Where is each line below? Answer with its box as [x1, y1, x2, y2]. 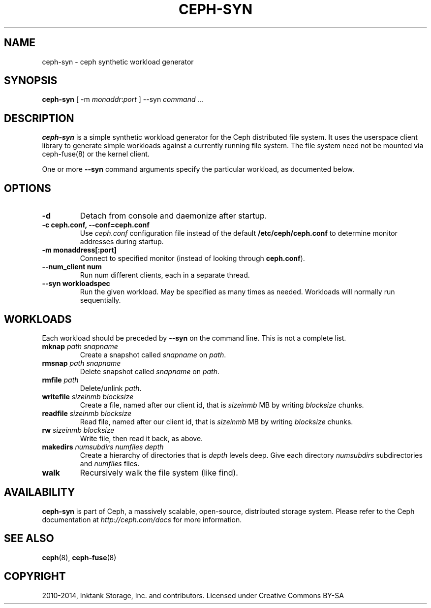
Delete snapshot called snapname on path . [80, 367, 219, 376]
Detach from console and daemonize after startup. [80, 211, 267, 221]
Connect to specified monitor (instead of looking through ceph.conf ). [80, 254, 305, 263]
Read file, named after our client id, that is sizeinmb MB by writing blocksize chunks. [80, 417, 353, 426]
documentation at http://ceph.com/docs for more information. [42, 515, 242, 524]
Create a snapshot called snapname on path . [80, 350, 226, 359]
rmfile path [42, 375, 79, 384]
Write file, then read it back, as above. [80, 434, 203, 443]
